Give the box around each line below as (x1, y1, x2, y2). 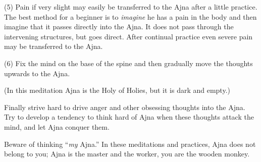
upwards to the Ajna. (4, 68, 70, 78)
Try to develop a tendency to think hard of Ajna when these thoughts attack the (4, 112, 254, 122)
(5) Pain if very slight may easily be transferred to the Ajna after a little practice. (4, 2, 257, 12)
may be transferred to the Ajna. (4, 41, 103, 51)
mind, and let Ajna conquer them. (4, 121, 110, 132)
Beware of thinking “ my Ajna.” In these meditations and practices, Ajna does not (4, 138, 256, 149)
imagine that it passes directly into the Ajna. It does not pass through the (4, 21, 234, 32)
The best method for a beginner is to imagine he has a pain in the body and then (4, 11, 257, 22)
